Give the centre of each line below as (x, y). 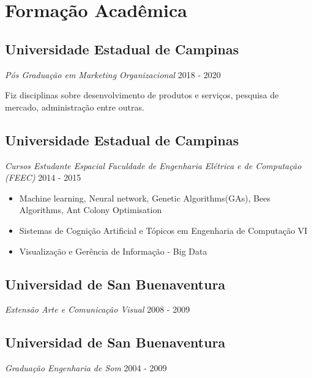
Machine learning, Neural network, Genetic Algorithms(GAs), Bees (145, 198)
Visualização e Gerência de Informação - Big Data (113, 251)
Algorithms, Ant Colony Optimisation (91, 210)
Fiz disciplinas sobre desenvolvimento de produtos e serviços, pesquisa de (142, 95)
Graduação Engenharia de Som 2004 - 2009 (86, 368)
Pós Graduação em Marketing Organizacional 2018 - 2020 (113, 74)
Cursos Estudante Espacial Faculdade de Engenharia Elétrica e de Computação (153, 165)
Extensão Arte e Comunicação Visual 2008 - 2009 (98, 309)
